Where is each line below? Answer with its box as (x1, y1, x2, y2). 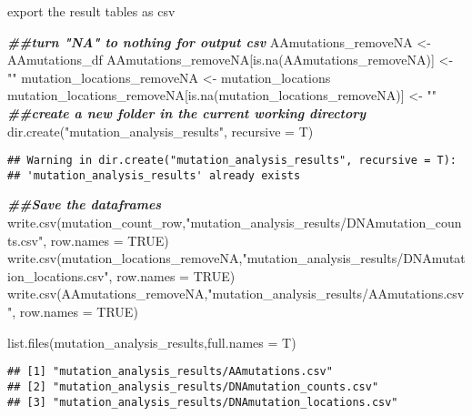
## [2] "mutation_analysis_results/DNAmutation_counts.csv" (7, 380, 379, 393)
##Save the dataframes (7, 195, 162, 214)
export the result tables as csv (7, 2, 176, 20)
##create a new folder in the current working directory (7, 103, 367, 122)
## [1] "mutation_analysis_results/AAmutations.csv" (7, 365, 333, 379)
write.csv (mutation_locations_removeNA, (7, 249, 243, 268)
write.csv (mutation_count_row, (7, 213, 186, 232)
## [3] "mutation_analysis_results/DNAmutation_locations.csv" (7, 395, 398, 409)
